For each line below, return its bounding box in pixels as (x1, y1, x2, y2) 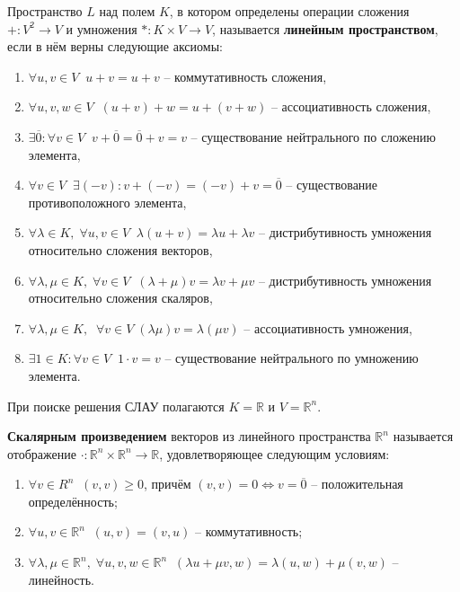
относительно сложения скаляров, (28, 288, 213, 307)
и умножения (66, 19, 137, 38)
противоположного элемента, (28, 192, 187, 211)
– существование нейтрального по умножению (164, 349, 419, 367)
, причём (144, 474, 191, 493)
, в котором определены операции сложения (169, 2, 410, 20)
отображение (7, 444, 76, 463)
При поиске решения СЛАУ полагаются (7, 396, 225, 415)
